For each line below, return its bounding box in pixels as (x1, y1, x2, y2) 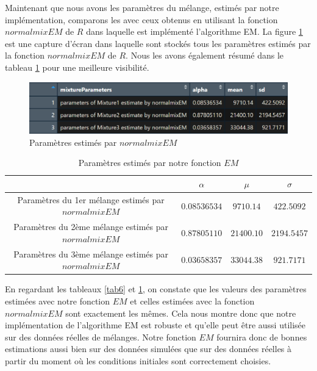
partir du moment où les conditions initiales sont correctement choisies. (5, 354, 271, 367)
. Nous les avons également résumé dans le (126, 49, 284, 62)
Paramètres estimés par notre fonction (78, 156, 221, 169)
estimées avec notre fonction (5, 294, 110, 307)
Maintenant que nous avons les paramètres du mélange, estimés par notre (5, 1, 279, 13)
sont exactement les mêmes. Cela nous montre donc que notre (65, 306, 296, 319)
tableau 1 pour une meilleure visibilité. (5, 60, 149, 73)
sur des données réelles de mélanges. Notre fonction (5, 330, 196, 343)
